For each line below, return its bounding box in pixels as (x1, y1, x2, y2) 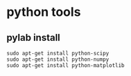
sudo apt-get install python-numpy (6, 56, 110, 63)
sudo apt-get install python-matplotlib (6, 62, 125, 69)
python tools (6, 4, 81, 20)
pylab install (6, 32, 60, 44)
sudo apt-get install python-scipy (6, 50, 110, 57)
